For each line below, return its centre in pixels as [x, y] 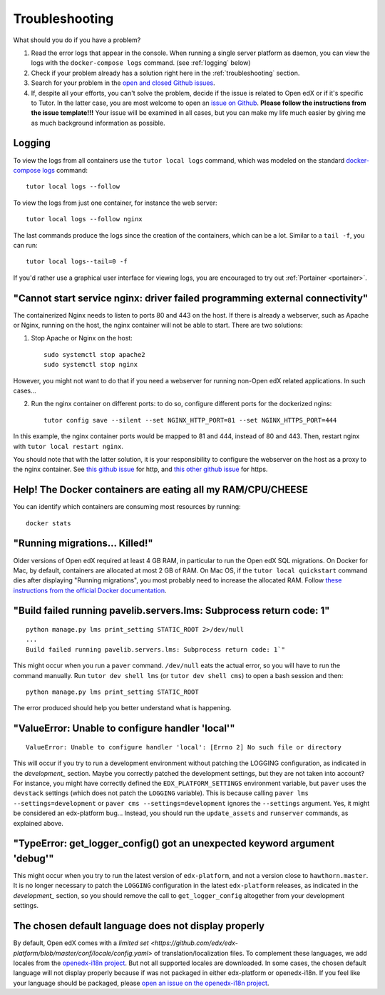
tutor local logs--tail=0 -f [77, 262]
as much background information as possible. [98, 123]
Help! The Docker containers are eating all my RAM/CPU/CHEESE [160, 490]
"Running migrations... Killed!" [83, 544]
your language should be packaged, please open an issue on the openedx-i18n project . [141, 983]
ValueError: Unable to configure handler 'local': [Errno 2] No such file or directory [184, 747]
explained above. [38, 823]
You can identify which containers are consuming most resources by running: [127, 507]
